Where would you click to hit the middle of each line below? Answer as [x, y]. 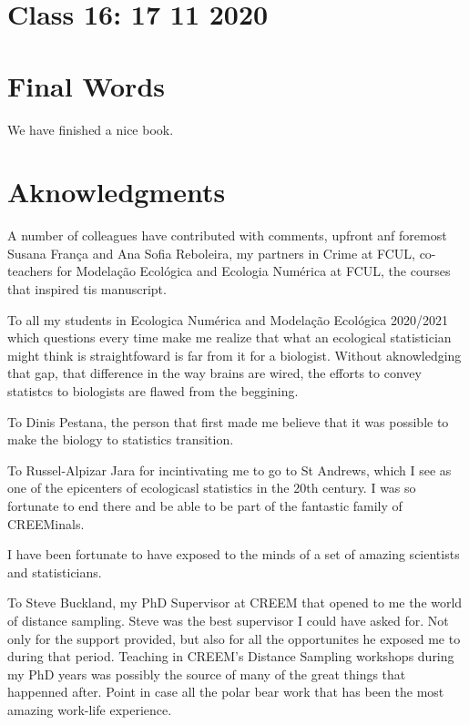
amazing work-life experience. [90, 709]
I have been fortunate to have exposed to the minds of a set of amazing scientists [234, 554]
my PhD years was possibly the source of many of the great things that [207, 674]
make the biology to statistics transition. [121, 439]
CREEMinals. [46, 523]
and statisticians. [55, 572]
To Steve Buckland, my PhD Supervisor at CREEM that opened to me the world [235, 602]
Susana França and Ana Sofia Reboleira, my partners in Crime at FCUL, [211, 253]
